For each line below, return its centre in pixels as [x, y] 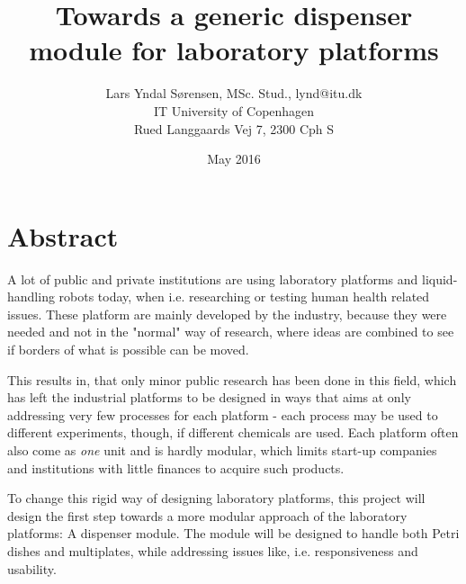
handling [31, 296]
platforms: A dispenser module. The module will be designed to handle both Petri [233, 533]
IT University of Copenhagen [234, 110]
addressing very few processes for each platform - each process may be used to [223, 414]
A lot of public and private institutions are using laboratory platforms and [213, 279]
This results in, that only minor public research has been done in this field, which [232, 379]
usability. [32, 568]
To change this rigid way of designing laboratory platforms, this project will [216, 498]
